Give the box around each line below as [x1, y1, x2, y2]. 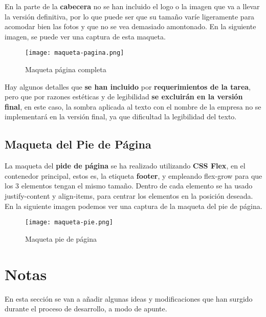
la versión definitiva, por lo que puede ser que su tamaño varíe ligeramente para [5, 11, 255, 22]
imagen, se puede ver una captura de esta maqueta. [5, 31, 166, 41]
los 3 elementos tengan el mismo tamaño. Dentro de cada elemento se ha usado [5, 180, 253, 191]
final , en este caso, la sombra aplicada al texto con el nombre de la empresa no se [5, 101, 261, 112]
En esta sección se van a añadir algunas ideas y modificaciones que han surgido [5, 293, 253, 304]
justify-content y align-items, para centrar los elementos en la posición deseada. [5, 190, 253, 201]
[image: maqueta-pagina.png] [25, 49, 124, 57]
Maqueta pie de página [25, 233, 97, 244]
